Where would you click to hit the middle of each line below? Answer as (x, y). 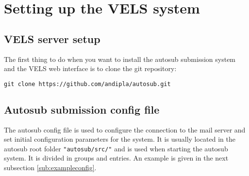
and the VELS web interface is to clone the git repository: (90, 68)
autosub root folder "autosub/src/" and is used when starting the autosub (116, 148)
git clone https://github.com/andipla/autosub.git (87, 84)
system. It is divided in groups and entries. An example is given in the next (116, 158)
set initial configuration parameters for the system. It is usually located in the (120, 139)
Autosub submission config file (82, 109)
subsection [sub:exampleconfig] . (50, 168)
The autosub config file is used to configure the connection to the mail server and (125, 129)
